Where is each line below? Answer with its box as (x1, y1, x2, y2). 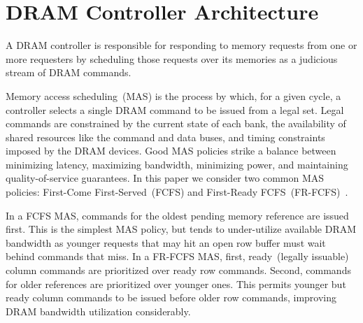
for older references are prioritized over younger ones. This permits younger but (6, 276, 346, 291)
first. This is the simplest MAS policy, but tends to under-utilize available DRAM (6, 222, 357, 236)
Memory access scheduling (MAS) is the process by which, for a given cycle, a (6, 88, 341, 103)
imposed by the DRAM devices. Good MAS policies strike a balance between (6, 143, 336, 158)
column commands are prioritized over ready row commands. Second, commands (6, 263, 351, 278)
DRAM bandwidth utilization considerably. (6, 303, 191, 318)
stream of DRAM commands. (6, 65, 131, 80)
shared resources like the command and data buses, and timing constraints (6, 129, 325, 144)
